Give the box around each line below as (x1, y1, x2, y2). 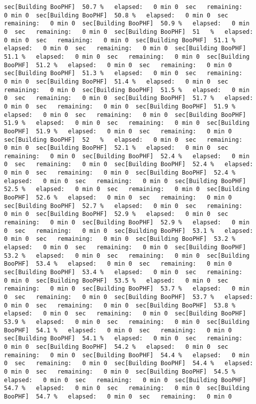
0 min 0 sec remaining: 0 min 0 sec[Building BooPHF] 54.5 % (4, 368, 236, 375)
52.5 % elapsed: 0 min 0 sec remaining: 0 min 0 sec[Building (4, 186, 250, 193)
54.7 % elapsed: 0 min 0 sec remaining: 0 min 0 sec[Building (4, 385, 250, 392)
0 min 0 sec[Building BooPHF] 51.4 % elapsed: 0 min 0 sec (4, 78, 229, 85)
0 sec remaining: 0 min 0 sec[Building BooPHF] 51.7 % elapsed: (4, 95, 254, 102)
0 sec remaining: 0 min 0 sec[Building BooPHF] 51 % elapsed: (4, 28, 254, 35)
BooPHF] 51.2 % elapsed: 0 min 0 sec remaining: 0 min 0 (4, 61, 232, 69)
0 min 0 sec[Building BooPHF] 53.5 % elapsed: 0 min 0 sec (4, 277, 229, 284)
